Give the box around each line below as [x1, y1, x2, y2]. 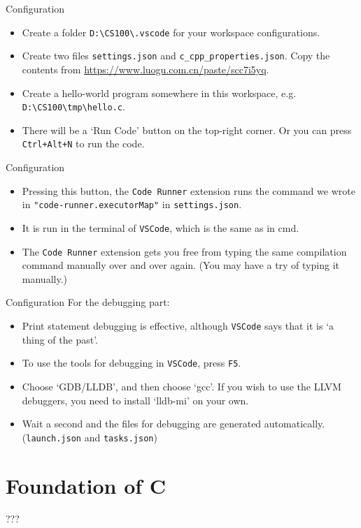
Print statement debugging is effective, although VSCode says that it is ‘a [22, 318, 334, 332]
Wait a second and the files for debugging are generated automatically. [22, 416, 325, 431]
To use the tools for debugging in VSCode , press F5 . [22, 355, 241, 370]
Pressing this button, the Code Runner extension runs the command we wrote [22, 183, 355, 198]
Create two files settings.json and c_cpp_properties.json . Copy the [22, 48, 330, 63]
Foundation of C [6, 471, 167, 499]
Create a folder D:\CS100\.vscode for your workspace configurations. [22, 24, 320, 39]
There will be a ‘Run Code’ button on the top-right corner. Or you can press [22, 122, 352, 137]
